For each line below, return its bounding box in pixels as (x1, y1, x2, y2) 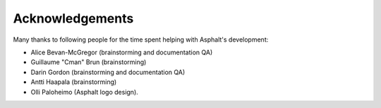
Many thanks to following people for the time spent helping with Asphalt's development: (13, 35, 269, 44)
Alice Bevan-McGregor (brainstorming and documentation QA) (30, 48, 213, 56)
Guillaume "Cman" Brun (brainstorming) (30, 58, 147, 66)
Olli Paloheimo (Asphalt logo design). (30, 88, 139, 96)
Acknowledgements (13, 11, 134, 26)
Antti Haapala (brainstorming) (30, 78, 117, 86)
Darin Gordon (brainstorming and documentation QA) (30, 68, 186, 76)
